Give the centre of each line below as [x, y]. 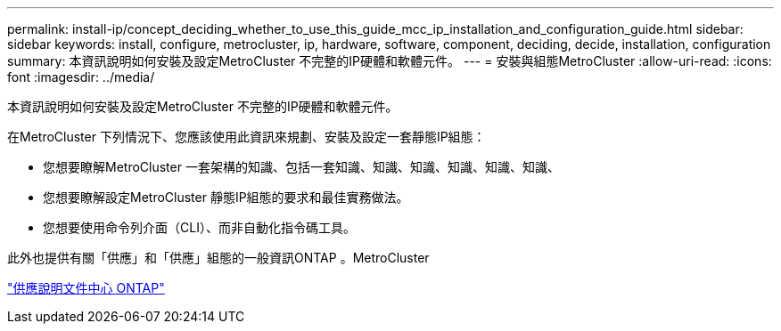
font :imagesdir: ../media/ [81, 77]
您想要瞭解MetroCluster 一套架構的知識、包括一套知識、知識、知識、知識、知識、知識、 [301, 167]
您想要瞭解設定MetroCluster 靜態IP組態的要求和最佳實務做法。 [226, 197]
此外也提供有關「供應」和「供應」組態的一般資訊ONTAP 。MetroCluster [218, 258]
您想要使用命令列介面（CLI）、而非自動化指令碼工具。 [199, 227]
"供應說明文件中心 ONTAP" [86, 288]
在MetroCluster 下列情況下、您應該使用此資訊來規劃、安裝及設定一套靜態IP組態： [247, 137]
